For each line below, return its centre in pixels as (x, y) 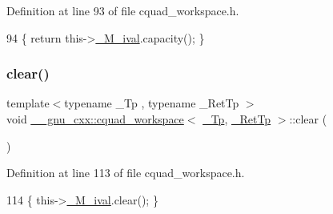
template (28, 103)
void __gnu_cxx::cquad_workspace (95, 119)
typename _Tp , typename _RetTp (152, 103)
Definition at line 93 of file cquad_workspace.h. (123, 10)
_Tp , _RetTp (237, 119)
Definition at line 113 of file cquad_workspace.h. (126, 173)
